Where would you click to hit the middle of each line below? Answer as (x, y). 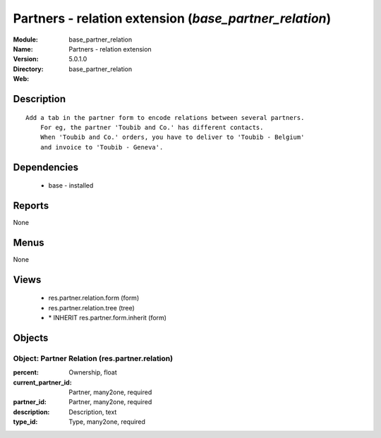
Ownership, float (93, 372)
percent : (26, 372)
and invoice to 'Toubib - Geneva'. (102, 147)
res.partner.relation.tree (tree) (92, 308)
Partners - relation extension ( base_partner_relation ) (172, 18)
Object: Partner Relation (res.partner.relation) (93, 358)
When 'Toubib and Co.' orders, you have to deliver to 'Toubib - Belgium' (172, 137)
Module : (25, 39)
